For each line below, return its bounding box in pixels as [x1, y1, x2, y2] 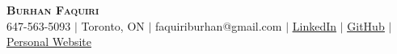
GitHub [347, 17, 385, 34]
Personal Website [6, 33, 91, 50]
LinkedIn [292, 17, 337, 34]
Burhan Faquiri [6, 2, 99, 18]
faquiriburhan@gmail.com [155, 17, 282, 34]
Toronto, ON [81, 17, 145, 34]
